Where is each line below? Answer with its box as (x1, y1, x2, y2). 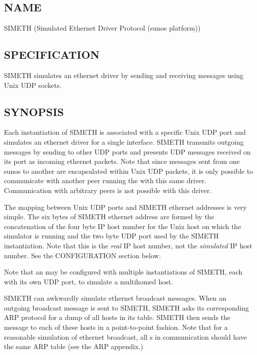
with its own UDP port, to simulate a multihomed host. (4, 276, 173, 286)
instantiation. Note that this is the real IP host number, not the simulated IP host (4, 240, 253, 250)
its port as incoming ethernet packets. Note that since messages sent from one (4, 156, 240, 166)
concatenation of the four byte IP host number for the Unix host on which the (4, 221, 241, 231)
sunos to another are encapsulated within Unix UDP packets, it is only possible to (4, 165, 253, 176)
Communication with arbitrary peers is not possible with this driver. (4, 185, 212, 195)
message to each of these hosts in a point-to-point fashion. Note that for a (4, 322, 228, 332)
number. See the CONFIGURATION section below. (4, 250, 161, 260)
